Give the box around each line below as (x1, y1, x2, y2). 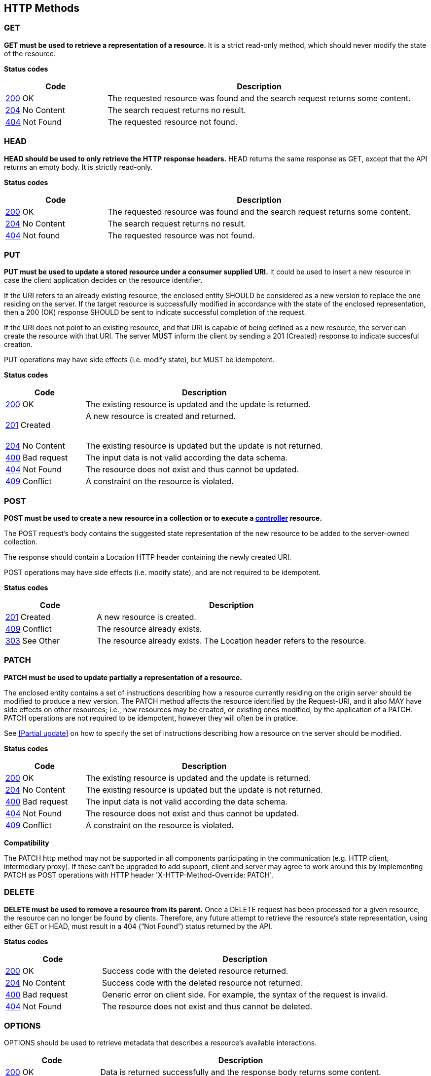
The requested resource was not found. (108, 230, 255, 240)
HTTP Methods (4, 2, 80, 14)
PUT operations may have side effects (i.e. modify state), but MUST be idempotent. (4, 355, 275, 364)
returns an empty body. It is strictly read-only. (4, 162, 153, 171)
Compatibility (4, 838, 49, 847)
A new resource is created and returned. (85, 411, 236, 422)
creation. (4, 340, 33, 349)
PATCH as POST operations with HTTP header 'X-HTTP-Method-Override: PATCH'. (4, 870, 274, 879)
